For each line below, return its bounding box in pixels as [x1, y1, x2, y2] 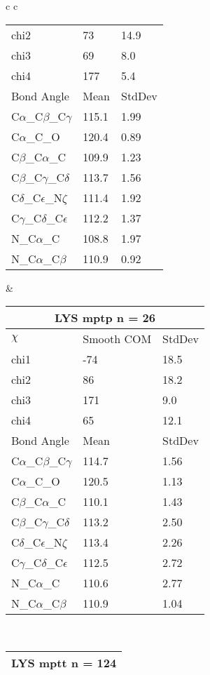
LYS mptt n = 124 [11, 654, 117, 671]
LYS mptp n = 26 [54, 309, 155, 326]
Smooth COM [83, 330, 152, 347]
